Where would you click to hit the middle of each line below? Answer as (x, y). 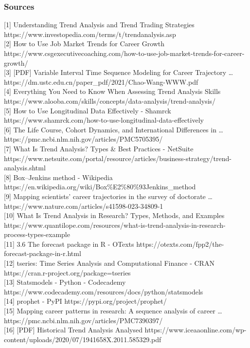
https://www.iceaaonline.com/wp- (196, 330)
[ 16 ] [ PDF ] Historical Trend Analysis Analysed (73, 330)
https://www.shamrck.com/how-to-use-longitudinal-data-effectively (104, 120)
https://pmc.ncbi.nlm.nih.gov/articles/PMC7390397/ (83, 320)
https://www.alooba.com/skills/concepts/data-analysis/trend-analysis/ (110, 101)
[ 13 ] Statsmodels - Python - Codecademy (65, 282)
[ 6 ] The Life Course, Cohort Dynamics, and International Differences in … (114, 129)
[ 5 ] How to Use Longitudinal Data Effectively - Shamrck (88, 110)
